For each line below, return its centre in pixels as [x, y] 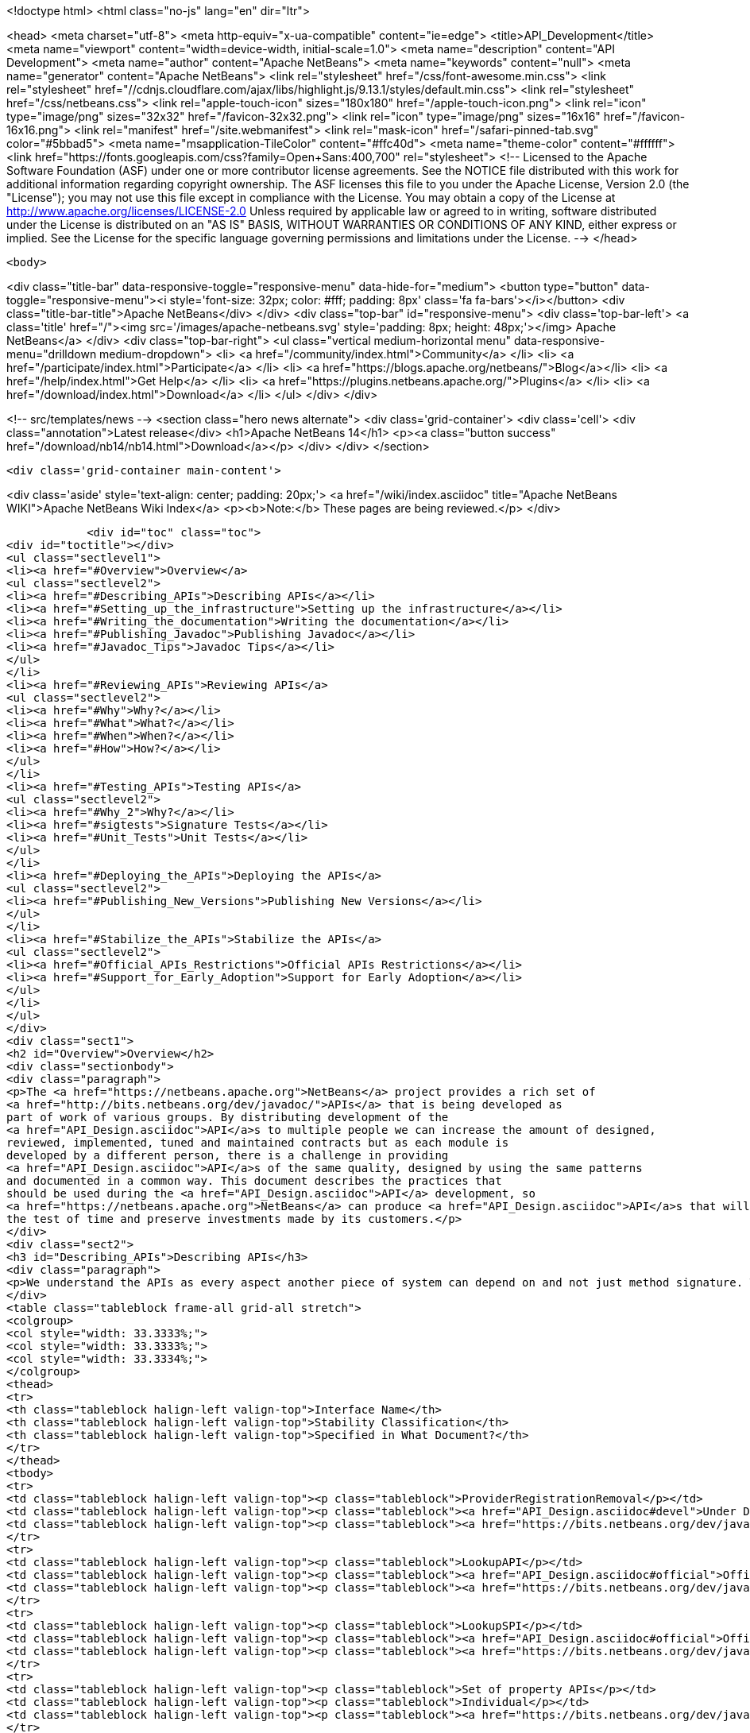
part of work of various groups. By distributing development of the [228, 1117]
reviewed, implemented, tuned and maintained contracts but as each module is [258, 1143]
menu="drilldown [52, 354]
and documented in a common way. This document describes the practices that [254, 1181]
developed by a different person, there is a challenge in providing [228, 1155]
